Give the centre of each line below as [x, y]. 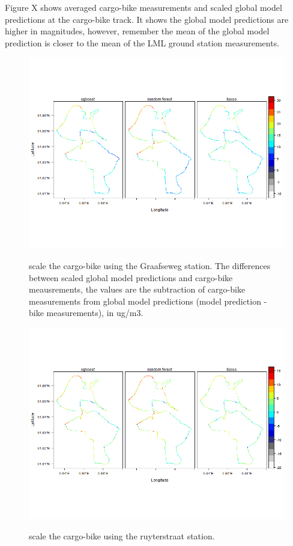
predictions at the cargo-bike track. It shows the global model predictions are [147, 19]
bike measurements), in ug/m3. [86, 313]
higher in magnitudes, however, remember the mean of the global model [137, 31]
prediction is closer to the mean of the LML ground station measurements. [142, 42]
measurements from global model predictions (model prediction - [148, 301]
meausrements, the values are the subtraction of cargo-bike [137, 289]
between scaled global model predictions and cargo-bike [131, 277]
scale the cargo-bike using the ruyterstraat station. [122, 535]
